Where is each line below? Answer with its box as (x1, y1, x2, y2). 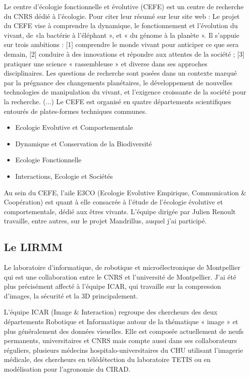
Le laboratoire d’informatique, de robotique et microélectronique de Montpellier (4, 262, 240, 272)
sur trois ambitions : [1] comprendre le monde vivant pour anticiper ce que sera (4, 39, 239, 49)
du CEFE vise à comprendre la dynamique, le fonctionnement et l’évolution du (4, 20, 238, 31)
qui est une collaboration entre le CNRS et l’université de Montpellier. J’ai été (4, 271, 236, 282)
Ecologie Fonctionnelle (15, 155, 82, 165)
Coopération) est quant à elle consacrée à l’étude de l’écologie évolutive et (4, 197, 223, 207)
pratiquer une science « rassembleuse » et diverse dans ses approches (4, 58, 207, 68)
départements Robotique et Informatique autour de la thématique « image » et (4, 316, 238, 327)
